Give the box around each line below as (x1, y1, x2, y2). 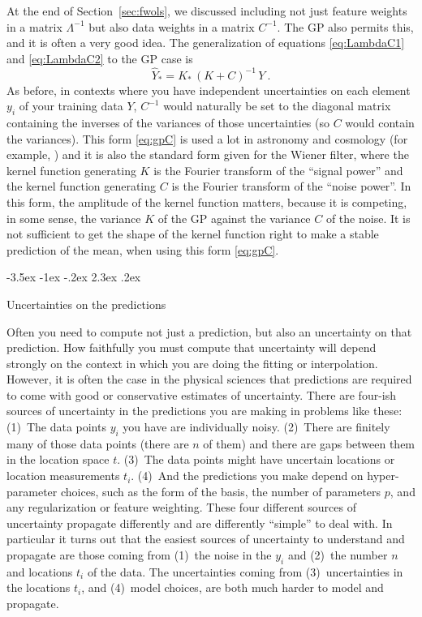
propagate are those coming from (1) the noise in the (6, 546, 272, 563)
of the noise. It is (325, 209, 411, 226)
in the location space (6, 451, 110, 468)
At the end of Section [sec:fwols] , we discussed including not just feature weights (6, 2, 407, 19)
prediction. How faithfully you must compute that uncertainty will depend (6, 339, 377, 356)
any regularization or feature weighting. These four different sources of (6, 499, 357, 516)
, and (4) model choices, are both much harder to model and (81, 579, 384, 596)
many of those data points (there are (6, 435, 189, 452)
